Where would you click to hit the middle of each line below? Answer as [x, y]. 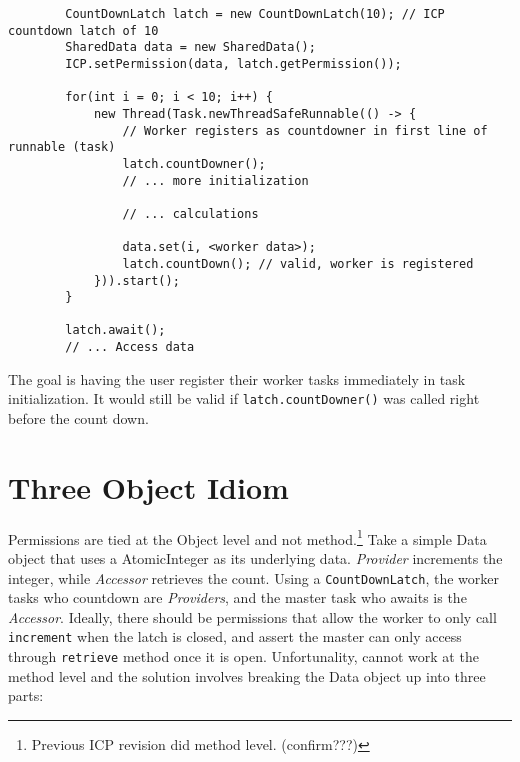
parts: [26, 695]
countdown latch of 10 [83, 30]
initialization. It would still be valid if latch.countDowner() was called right [244, 398]
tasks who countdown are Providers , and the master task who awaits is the [237, 597]
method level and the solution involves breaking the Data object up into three [247, 675]
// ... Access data [130, 347]
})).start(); [136, 280]
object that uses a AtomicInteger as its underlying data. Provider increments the [255, 558]
